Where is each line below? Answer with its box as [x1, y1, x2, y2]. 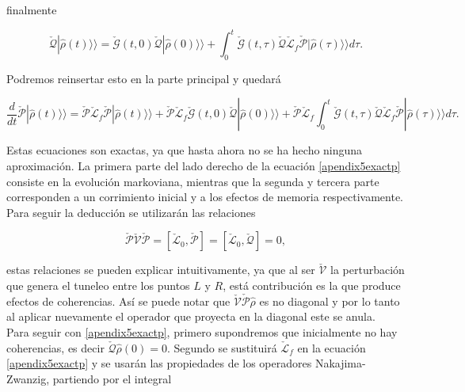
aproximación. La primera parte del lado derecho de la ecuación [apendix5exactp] [6, 158, 401, 174]
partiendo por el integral [52, 370, 172, 386]
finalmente [6, 2, 57, 17]
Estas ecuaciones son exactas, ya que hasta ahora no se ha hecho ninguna [6, 142, 363, 158]
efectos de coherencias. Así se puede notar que [6, 292, 231, 309]
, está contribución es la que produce [223, 277, 401, 294]
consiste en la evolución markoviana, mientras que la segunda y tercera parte [6, 173, 379, 189]
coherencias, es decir [6, 339, 105, 356]
